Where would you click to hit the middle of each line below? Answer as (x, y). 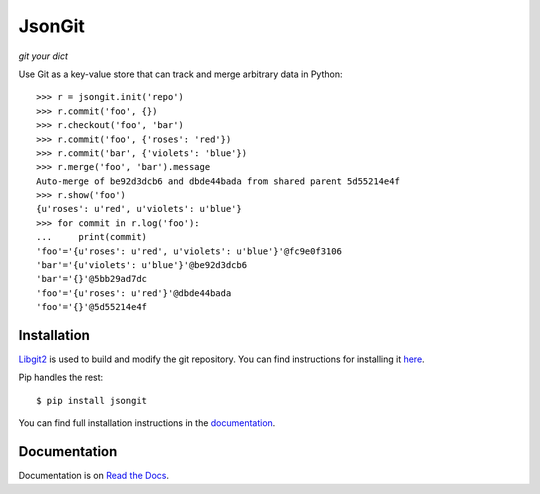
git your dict (43, 56)
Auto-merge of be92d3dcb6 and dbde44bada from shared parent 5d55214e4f (218, 181)
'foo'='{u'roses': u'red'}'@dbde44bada (134, 293)
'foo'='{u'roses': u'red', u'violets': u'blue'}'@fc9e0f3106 (189, 251)
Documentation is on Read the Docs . (94, 476)
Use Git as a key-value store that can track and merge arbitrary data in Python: (180, 74)
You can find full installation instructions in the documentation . (147, 423)
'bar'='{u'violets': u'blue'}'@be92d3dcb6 (142, 265)
